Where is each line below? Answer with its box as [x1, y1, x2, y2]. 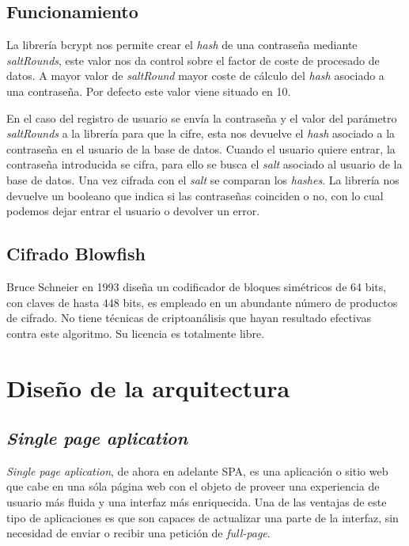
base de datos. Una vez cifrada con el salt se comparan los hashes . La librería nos [6, 171, 400, 188]
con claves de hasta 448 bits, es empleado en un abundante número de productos [6, 294, 398, 310]
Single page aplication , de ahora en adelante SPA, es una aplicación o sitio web [6, 462, 388, 479]
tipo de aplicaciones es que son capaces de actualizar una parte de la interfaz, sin [6, 509, 399, 525]
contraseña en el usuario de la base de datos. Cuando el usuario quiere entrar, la [6, 140, 396, 157]
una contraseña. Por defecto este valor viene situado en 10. [6, 82, 291, 99]
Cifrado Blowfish [6, 241, 146, 266]
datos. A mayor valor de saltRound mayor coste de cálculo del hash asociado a [6, 67, 384, 84]
